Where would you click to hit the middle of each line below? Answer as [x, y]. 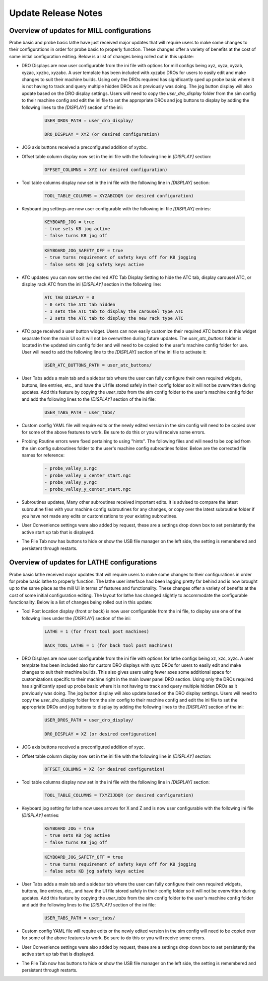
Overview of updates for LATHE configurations [83, 563]
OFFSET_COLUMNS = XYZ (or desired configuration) [106, 170]
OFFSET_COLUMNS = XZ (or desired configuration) [105, 769]
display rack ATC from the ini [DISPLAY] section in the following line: [91, 284]
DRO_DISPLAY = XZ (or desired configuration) [101, 734]
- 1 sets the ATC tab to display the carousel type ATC [114, 311]
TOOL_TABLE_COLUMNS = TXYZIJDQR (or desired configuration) [119, 795]
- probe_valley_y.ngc [71, 482]
